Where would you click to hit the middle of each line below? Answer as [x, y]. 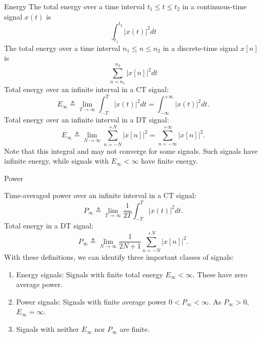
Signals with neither [48, 329]
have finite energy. [169, 161]
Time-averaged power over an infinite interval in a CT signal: [100, 195]
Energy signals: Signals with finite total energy [89, 274]
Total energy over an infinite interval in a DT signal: [87, 119]
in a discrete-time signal [200, 48]
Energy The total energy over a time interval [75, 6]
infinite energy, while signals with [56, 161]
